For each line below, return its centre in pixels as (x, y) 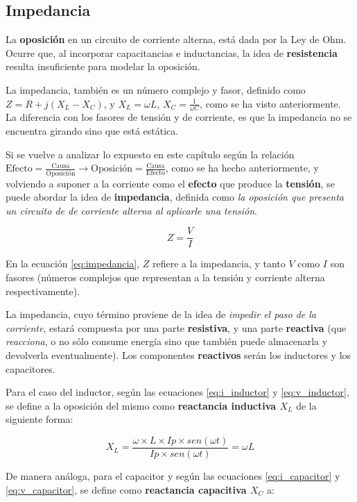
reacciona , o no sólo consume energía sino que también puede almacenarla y (167, 341)
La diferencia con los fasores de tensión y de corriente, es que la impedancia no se (179, 117)
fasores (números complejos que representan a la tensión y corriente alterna (165, 277)
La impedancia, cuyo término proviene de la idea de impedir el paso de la (161, 314)
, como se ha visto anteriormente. (270, 103)
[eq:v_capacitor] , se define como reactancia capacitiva (126, 489)
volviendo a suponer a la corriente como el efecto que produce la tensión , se (170, 183)
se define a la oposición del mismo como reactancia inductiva (141, 405)
